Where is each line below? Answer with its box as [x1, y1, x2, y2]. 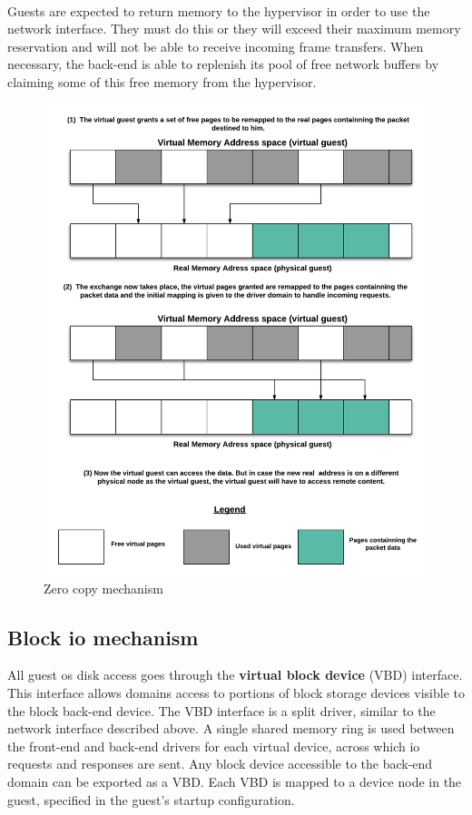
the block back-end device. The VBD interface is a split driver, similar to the [7, 701, 436, 720]
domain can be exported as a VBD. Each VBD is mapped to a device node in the [7, 771, 462, 790]
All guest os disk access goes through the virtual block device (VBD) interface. [7, 665, 463, 684]
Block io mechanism [7, 623, 199, 651]
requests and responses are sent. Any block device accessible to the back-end [7, 754, 433, 773]
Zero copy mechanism [44, 578, 163, 597]
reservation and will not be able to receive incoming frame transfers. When [7, 36, 424, 55]
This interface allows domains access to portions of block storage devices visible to [7, 683, 465, 702]
